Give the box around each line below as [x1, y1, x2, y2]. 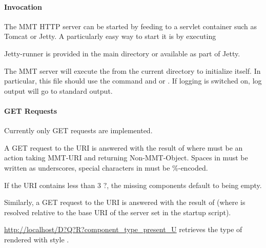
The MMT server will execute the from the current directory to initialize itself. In [4, 65, 261, 76]
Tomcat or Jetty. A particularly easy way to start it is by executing [4, 31, 216, 42]
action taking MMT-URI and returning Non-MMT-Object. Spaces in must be [4, 152, 248, 163]
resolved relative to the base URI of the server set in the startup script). [4, 206, 231, 217]
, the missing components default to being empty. [107, 179, 262, 190]
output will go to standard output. [4, 85, 113, 96]
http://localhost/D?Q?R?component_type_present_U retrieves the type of [4, 224, 242, 235]
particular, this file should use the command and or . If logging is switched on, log [4, 75, 262, 86]
